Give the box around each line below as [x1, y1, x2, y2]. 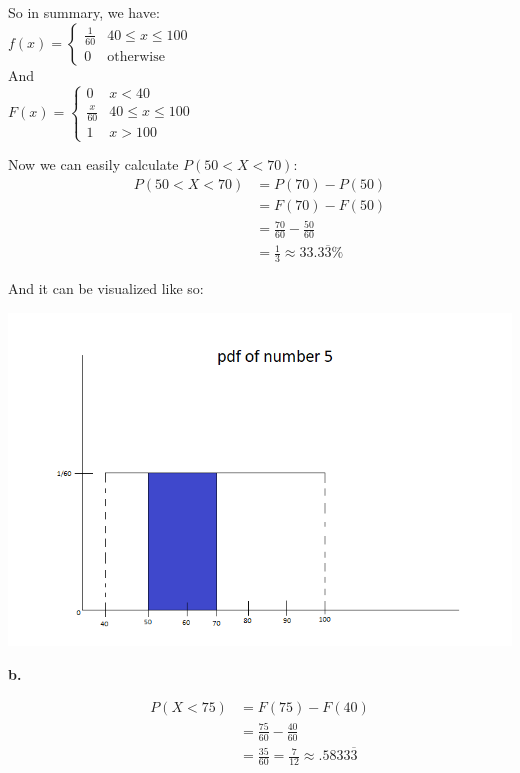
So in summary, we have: [8, 2, 160, 22]
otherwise [107, 49, 165, 64]
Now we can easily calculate [8, 154, 179, 175]
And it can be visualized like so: [8, 278, 204, 299]
